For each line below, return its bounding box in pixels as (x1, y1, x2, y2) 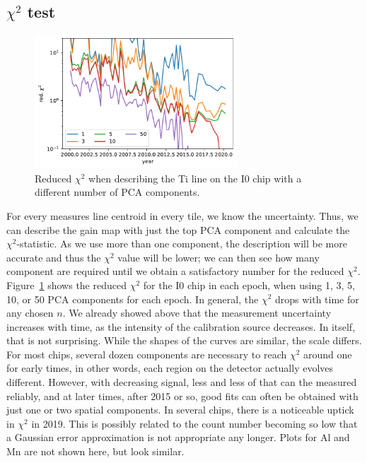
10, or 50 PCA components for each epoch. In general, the (6, 291, 259, 306)
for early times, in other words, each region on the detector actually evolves (6, 361, 334, 375)
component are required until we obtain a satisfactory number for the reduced (6, 264, 344, 279)
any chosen (6, 305, 54, 320)
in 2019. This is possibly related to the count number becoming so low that (31, 416, 358, 430)
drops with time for (274, 291, 359, 306)
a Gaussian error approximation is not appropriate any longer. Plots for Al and (6, 430, 350, 445)
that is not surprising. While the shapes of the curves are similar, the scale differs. (6, 333, 362, 348)
